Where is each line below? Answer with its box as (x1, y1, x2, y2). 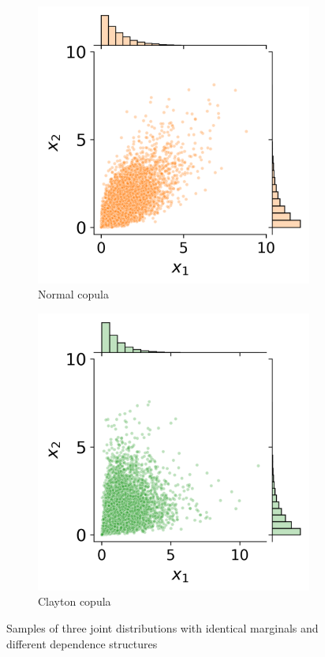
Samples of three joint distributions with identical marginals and (6, 620, 319, 636)
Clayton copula (38, 593, 111, 610)
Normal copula (38, 286, 109, 302)
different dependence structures (6, 635, 158, 651)
